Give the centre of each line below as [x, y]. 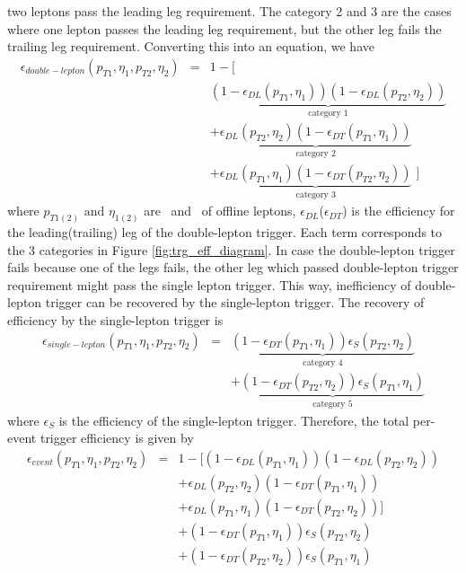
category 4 [323, 362]
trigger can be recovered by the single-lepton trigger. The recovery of [235, 302]
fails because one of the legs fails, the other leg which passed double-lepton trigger [233, 267]
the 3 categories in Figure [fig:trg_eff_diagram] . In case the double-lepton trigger [231, 249]
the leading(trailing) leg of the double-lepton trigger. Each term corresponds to [225, 232]
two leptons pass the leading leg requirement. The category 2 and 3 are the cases [229, 11]
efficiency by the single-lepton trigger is [115, 320]
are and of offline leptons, [220, 211]
